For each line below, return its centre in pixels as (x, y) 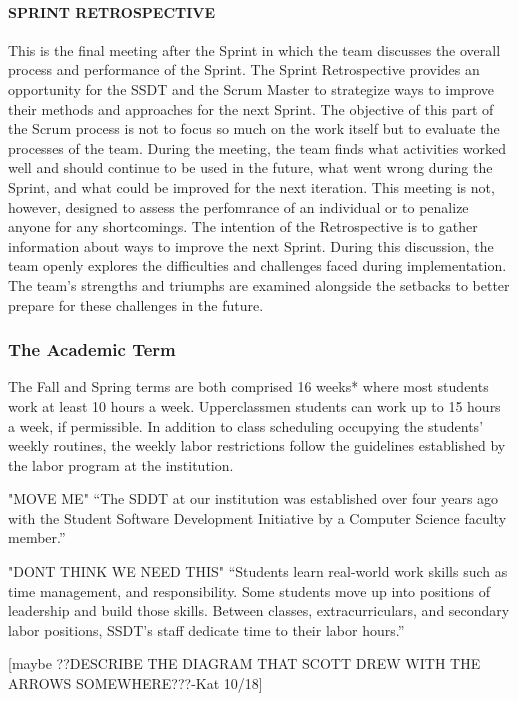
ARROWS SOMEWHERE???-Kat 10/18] (135, 683)
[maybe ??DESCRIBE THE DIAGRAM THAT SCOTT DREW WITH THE (244, 663)
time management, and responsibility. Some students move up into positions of (249, 590)
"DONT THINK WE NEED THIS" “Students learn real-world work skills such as (258, 571)
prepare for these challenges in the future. (136, 304)
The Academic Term (92, 349)
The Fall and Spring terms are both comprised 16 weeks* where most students (248, 386)
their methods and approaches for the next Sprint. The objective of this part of (251, 108)
